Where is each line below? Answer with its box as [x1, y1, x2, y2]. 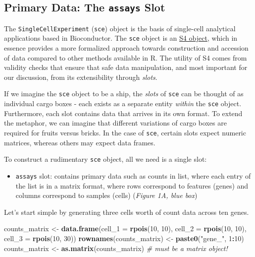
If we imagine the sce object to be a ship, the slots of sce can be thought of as [4, 88, 244, 99]
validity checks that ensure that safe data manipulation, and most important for [4, 62, 248, 72]
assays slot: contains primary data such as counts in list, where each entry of [15, 170, 251, 181]
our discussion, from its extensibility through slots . [4, 71, 157, 82]
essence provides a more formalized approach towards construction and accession [4, 43, 249, 53]
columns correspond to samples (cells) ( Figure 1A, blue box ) [15, 190, 198, 200]
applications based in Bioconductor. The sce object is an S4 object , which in [4, 33, 238, 43]
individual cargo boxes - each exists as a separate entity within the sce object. [4, 98, 242, 109]
